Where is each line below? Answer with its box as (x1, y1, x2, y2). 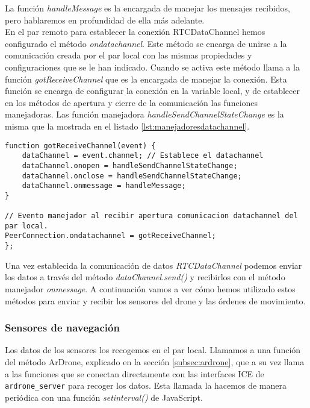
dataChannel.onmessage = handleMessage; (22, 181, 186, 190)
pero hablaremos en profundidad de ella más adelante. (5, 13, 205, 26)
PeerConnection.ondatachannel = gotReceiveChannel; (5, 231, 216, 240)
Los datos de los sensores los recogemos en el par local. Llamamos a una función (5, 344, 301, 356)
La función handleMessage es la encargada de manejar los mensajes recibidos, (5, 2, 290, 14)
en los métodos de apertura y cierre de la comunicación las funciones (5, 96, 258, 108)
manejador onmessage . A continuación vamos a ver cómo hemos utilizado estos (5, 282, 296, 295)
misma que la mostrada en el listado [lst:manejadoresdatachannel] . (5, 119, 250, 132)
